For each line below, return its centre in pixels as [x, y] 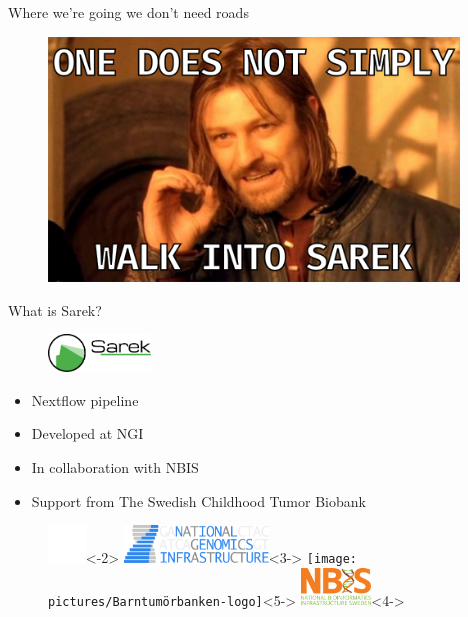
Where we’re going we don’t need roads [128, 12]
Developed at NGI [87, 433]
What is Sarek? [55, 309]
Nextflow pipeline [85, 399]
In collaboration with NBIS [115, 467]
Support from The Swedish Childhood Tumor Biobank [198, 500]
